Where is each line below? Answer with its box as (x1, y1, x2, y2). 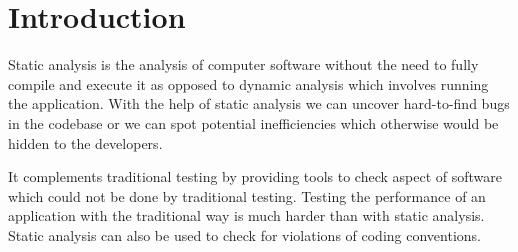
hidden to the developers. (8, 132, 163, 153)
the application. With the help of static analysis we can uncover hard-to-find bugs (8, 93, 510, 114)
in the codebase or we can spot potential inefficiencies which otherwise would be (8, 112, 499, 133)
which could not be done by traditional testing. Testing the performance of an (8, 185, 486, 206)
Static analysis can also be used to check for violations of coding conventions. (8, 224, 481, 245)
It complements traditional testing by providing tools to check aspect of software (8, 166, 502, 187)
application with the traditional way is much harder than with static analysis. (8, 205, 485, 226)
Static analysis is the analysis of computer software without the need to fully (8, 54, 479, 75)
